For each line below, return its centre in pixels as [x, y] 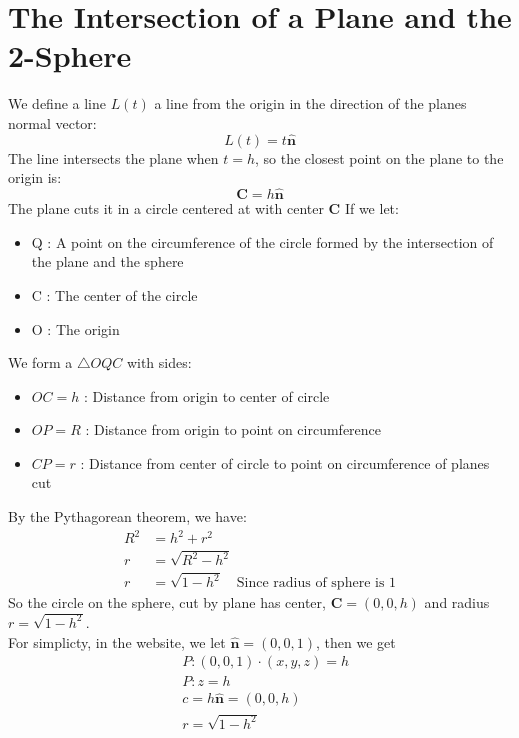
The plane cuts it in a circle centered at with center [166, 208]
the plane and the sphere [107, 261]
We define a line [57, 103]
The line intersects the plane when [113, 157]
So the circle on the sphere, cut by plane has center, [167, 602]
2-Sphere [70, 55]
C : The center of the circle [114, 294]
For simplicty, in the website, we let [117, 641]
